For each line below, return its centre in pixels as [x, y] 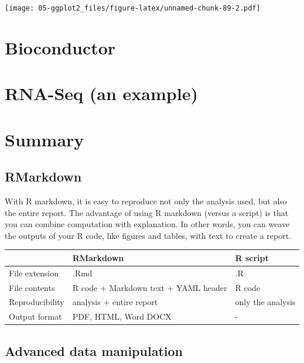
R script [252, 257]
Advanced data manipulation [94, 350]
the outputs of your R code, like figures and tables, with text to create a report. [148, 235]
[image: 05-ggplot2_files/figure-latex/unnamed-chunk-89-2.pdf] [133, 8]
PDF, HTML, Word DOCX [122, 316]
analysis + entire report [115, 302]
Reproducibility [37, 302]
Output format [35, 316]
